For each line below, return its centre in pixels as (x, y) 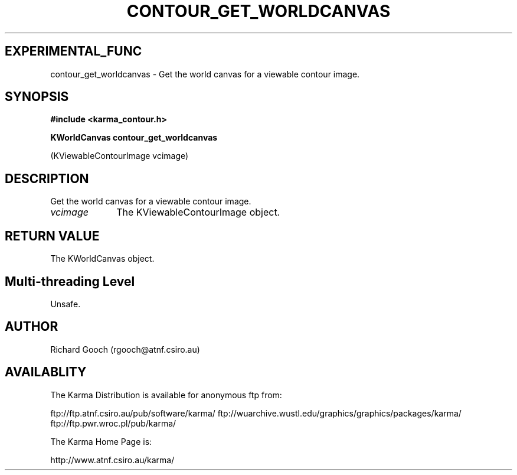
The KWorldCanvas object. (102, 259)
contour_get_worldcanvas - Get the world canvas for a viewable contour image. (205, 74)
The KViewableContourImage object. (198, 212)
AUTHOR (32, 327)
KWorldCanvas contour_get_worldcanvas (134, 138)
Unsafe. (66, 304)
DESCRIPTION (47, 178)
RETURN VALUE (52, 236)
